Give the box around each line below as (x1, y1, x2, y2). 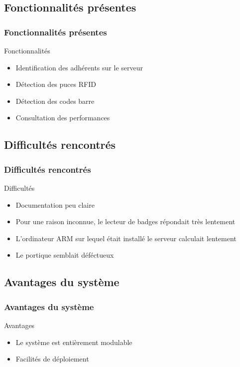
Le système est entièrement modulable (15, 337, 132, 347)
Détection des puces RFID (15, 79, 96, 89)
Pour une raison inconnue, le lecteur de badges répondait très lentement (15, 216, 236, 227)
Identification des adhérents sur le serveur (15, 62, 143, 72)
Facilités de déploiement (15, 354, 89, 364)
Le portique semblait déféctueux (15, 250, 114, 260)
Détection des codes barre (15, 95, 95, 106)
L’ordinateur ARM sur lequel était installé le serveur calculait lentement (15, 233, 237, 243)
